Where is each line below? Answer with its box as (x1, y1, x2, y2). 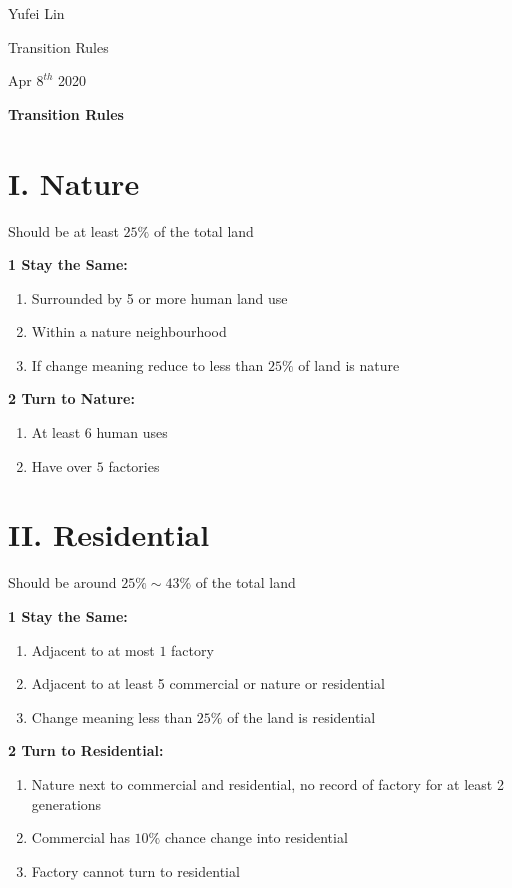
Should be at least (8, 220, 119, 241)
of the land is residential (227, 706, 376, 727)
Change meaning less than (31, 706, 193, 727)
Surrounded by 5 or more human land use (31, 287, 288, 308)
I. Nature (8, 162, 140, 203)
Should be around (8, 572, 117, 593)
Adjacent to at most (31, 639, 155, 660)
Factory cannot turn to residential (31, 860, 240, 881)
